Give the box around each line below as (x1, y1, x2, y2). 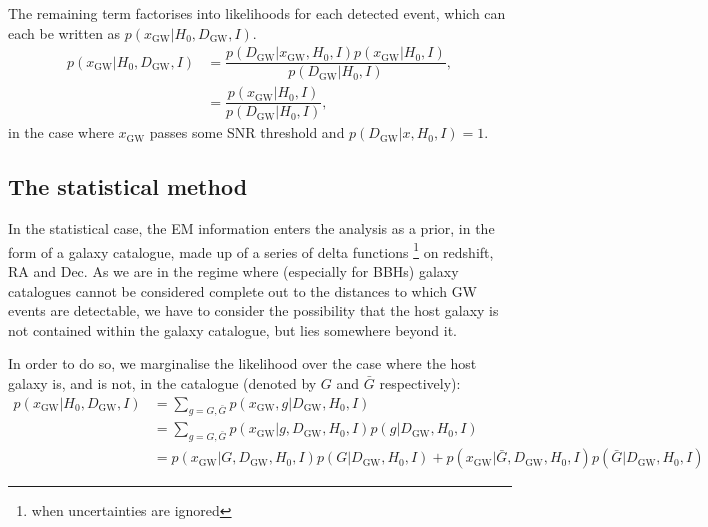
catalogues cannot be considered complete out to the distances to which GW (8, 280, 478, 301)
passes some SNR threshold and (149, 122, 345, 143)
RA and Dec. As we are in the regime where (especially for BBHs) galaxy (8, 261, 459, 282)
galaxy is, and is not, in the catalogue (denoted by (8, 372, 317, 393)
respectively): (379, 372, 461, 393)
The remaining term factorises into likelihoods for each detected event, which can (8, 3, 506, 23)
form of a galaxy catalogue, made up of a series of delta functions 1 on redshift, (8, 238, 494, 262)
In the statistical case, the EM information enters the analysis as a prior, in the (8, 218, 495, 239)
